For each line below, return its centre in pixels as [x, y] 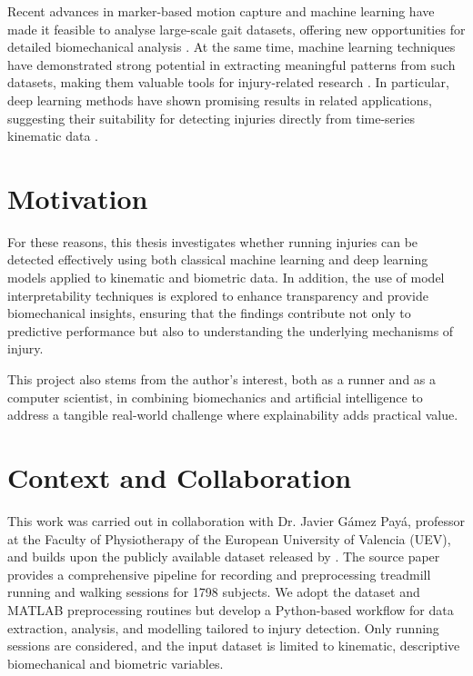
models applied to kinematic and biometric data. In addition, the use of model [226, 278]
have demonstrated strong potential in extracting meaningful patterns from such [231, 64]
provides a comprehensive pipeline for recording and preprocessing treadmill [219, 574]
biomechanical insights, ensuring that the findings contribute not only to [209, 313]
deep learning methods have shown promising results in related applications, [220, 99]
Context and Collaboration [180, 477]
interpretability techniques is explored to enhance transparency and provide [218, 295]
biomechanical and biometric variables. [116, 663]
